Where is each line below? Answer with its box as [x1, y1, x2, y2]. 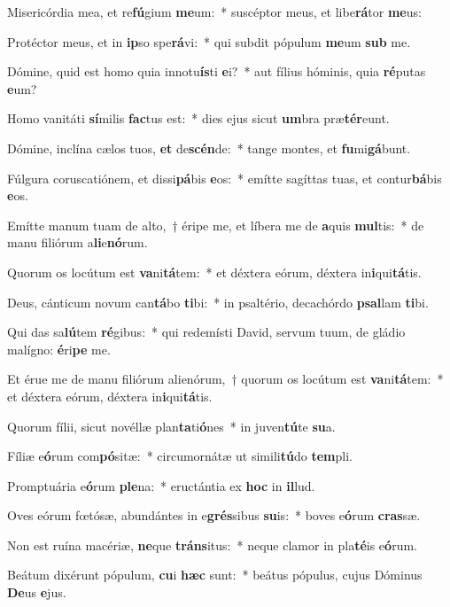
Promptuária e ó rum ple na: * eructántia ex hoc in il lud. [7, 476, 315, 494]
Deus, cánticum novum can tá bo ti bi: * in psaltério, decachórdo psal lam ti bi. [7, 292, 429, 311]
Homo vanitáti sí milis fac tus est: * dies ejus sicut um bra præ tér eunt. [7, 109, 390, 128]
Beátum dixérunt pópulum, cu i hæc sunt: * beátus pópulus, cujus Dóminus [7, 565, 423, 584]
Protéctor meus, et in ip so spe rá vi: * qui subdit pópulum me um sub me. [7, 32, 411, 51]
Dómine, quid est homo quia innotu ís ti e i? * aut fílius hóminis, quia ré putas [7, 62, 426, 81]
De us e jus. [7, 583, 66, 602]
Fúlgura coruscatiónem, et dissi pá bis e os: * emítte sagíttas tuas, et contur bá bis [7, 168, 442, 187]
